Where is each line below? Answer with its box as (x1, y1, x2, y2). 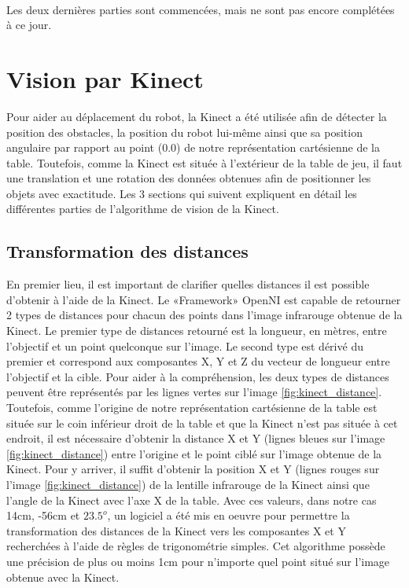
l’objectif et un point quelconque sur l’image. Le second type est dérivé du (6, 337, 363, 354)
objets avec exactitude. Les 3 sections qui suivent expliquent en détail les (6, 185, 357, 201)
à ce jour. (6, 17, 52, 33)
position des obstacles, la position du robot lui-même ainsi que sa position (6, 123, 363, 140)
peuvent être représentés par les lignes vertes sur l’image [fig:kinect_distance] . (6, 384, 382, 400)
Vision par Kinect (6, 62, 204, 94)
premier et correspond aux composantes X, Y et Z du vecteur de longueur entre (6, 353, 390, 369)
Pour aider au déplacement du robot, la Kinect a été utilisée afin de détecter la (6, 108, 387, 124)
